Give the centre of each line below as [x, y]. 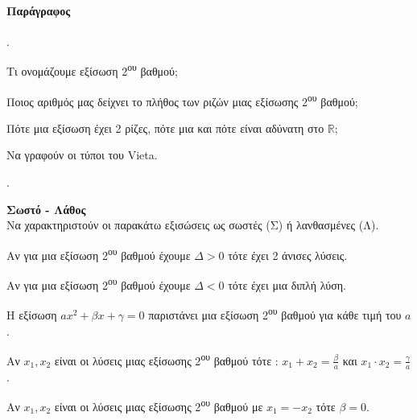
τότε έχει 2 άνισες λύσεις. [288, 255]
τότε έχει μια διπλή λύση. [287, 284]
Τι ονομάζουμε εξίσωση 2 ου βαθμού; [92, 70]
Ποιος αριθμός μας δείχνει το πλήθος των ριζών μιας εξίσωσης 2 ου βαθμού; [182, 100]
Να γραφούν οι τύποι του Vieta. [82, 155]
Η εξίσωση [32, 315]
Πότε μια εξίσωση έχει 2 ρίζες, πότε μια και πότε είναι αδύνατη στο [165, 128]
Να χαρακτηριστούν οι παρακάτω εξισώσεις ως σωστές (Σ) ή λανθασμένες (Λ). [193, 225]
